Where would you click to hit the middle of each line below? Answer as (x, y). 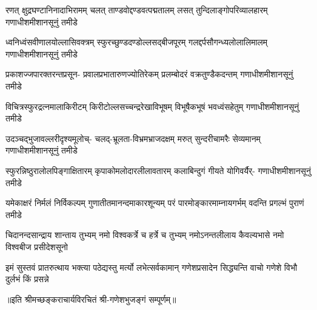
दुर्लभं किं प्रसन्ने (27, 279)
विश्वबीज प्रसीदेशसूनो (37, 246)
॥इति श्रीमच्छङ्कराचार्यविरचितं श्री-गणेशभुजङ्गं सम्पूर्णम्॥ (91, 299)
